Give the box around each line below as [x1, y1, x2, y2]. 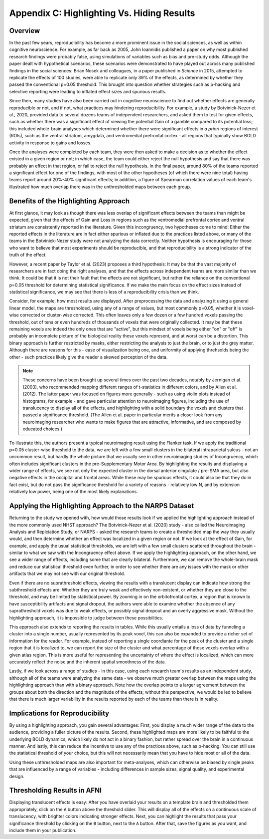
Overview [9, 26, 40, 35]
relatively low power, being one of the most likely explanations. [9, 489, 138, 495]
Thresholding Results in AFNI [9, 786, 102, 795]
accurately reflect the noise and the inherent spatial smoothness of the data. [9, 659, 166, 665]
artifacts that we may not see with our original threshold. [9, 570, 126, 576]
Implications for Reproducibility [9, 709, 110, 717]
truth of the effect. [9, 252, 47, 258]
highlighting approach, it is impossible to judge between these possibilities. [9, 614, 164, 621]
